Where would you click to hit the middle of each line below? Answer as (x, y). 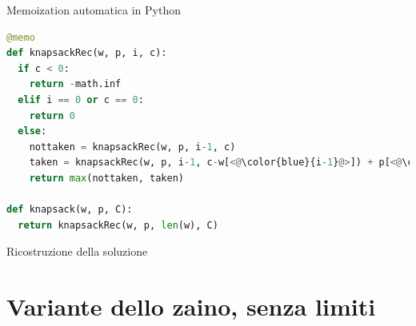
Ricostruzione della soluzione (77, 251)
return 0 (52, 115)
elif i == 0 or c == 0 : (81, 99)
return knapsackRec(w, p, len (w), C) (118, 225)
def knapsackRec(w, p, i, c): (87, 53)
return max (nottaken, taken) (106, 178)
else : (32, 131)
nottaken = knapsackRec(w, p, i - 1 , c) (132, 147)
